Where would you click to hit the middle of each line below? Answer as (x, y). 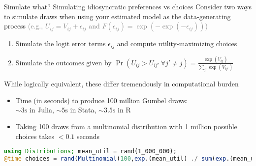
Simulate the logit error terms (61, 43)
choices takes (35, 136)
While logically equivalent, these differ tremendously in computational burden (121, 84)
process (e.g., (24, 26)
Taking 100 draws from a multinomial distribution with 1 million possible (126, 126)
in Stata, (83, 110)
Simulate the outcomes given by (64, 62)
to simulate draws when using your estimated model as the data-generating (117, 16)
